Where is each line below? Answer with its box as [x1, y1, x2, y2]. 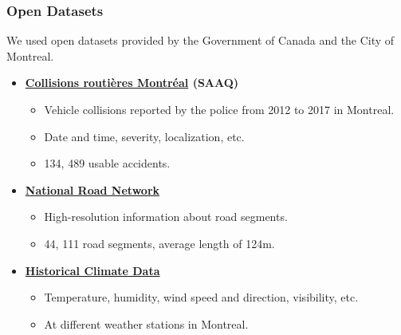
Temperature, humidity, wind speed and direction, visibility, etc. [44, 289, 359, 305]
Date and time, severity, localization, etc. [44, 128, 245, 144]
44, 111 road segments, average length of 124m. [44, 235, 275, 251]
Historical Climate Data [25, 262, 160, 278]
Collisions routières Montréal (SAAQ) [25, 74, 239, 91]
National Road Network [25, 181, 160, 198]
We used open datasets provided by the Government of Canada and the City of [6, 32, 395, 49]
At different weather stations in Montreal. [44, 315, 249, 332]
